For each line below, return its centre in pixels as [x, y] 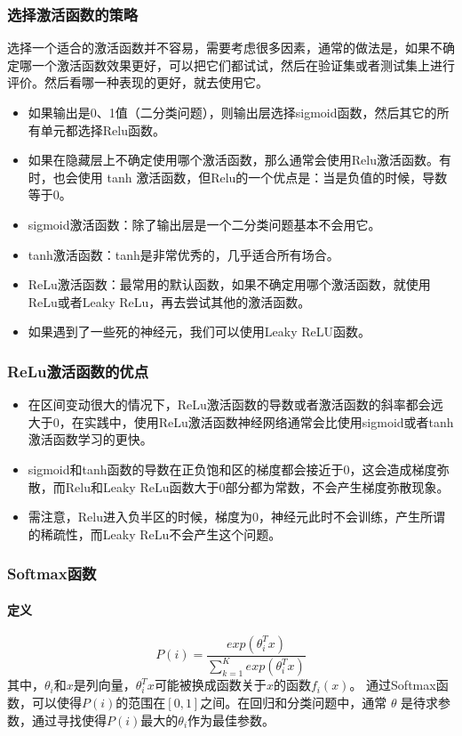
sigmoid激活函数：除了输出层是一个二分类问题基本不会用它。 [204, 224]
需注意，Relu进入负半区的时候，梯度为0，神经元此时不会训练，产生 [224, 517]
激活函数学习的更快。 [90, 439]
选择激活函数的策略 [73, 14]
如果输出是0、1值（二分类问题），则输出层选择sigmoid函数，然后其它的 [232, 112]
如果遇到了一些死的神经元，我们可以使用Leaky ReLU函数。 [199, 332]
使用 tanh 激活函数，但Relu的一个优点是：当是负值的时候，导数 [263, 177]
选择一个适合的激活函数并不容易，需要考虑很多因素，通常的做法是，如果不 [225, 48]
